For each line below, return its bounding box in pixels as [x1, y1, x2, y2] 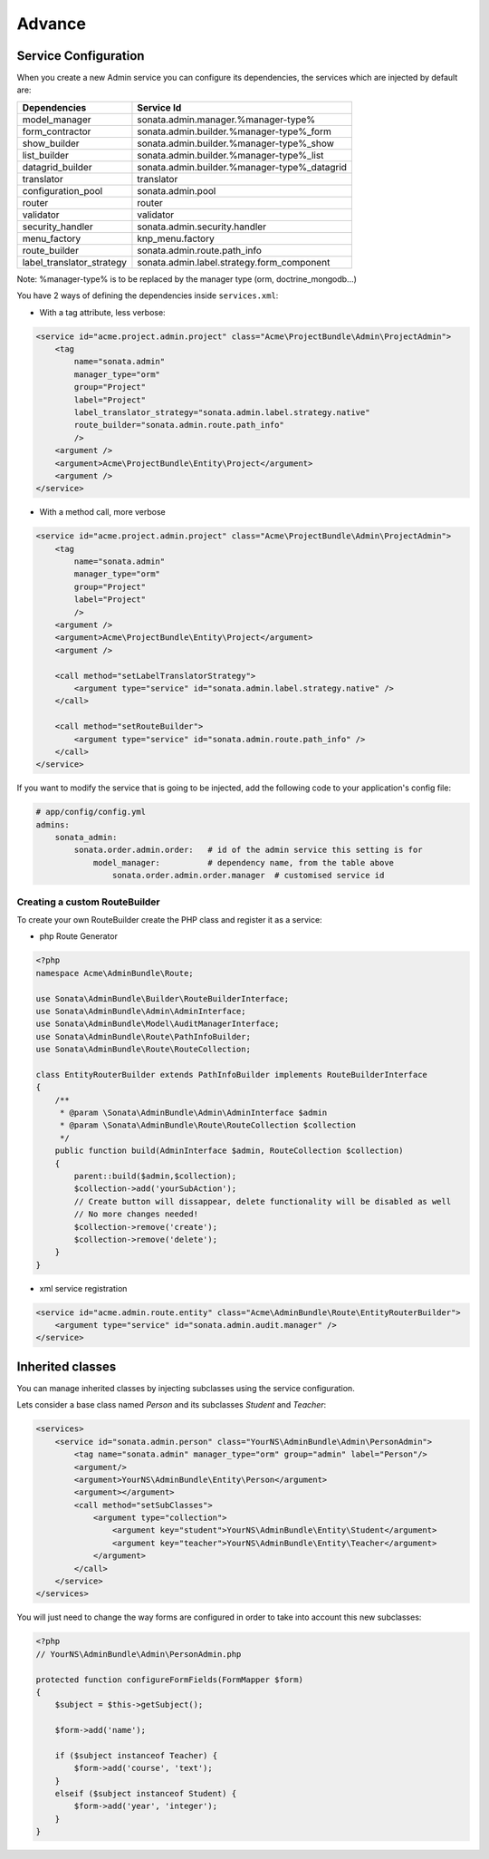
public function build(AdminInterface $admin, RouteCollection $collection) [54, 1146, 404, 1156]
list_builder [22, 149, 70, 161]
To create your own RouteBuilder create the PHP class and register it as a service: [16, 914, 322, 925]
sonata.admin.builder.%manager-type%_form [137, 125, 332, 138]
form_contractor [22, 125, 91, 138]
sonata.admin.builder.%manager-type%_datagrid [137, 160, 348, 173]
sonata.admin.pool [137, 184, 216, 197]
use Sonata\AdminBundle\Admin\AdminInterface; [35, 1006, 246, 1016]
